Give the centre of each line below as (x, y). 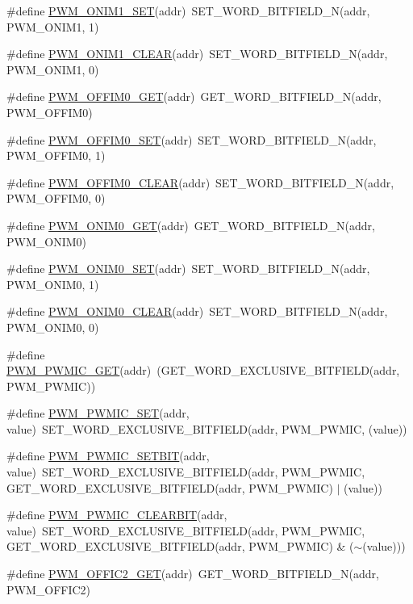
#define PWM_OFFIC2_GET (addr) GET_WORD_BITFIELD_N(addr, (193, 574)
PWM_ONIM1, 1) (53, 26)
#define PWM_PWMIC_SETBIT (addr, (108, 456)
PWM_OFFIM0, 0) (56, 198)
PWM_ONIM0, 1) (53, 284)
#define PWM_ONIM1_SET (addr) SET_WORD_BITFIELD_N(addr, (188, 10)
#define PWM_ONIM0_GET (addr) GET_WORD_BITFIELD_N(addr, (191, 225)
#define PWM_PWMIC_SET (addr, (98, 413)
